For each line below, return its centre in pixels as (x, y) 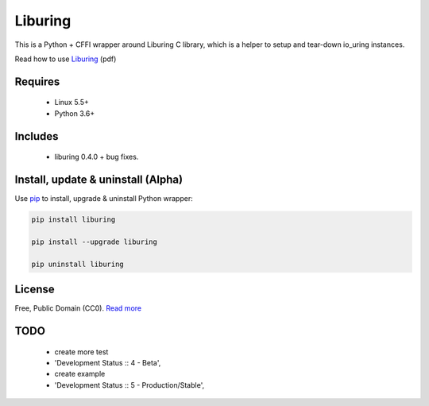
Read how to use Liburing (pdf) (66, 59)
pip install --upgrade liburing (95, 242)
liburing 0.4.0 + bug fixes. (97, 157)
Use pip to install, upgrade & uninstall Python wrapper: (104, 199)
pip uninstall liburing (78, 264)
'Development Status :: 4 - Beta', (108, 362)
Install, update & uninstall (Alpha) (99, 179)
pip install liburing (73, 220)
